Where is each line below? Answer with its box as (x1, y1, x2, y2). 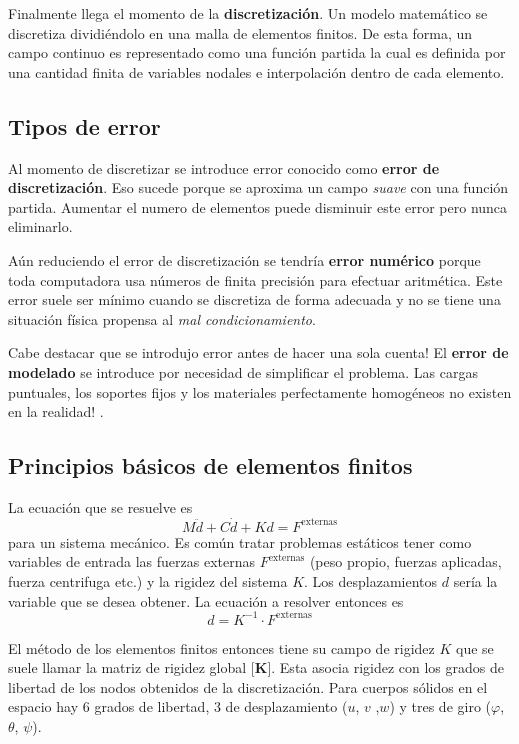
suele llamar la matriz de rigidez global (8, 657, 247, 678)
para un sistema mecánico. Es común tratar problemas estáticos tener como (8, 531, 472, 552)
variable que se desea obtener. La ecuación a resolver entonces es (8, 590, 404, 611)
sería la (453, 570, 498, 591)
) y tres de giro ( (389, 696, 492, 717)
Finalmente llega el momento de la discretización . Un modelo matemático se (8, 3, 488, 23)
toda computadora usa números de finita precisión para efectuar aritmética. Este (8, 269, 503, 290)
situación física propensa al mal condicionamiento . (8, 308, 316, 329)
